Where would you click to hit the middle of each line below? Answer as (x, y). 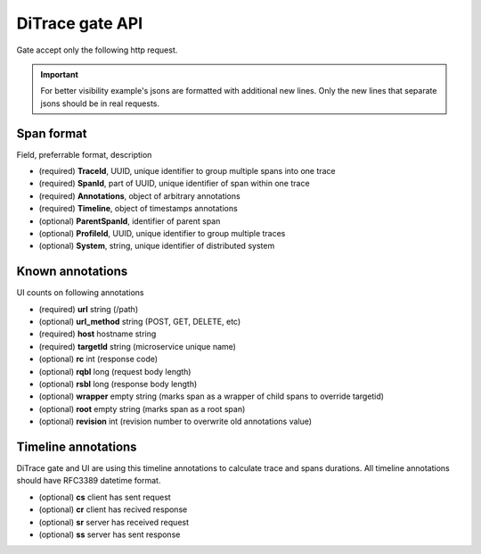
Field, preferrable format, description (84, 154)
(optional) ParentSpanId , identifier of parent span (130, 221)
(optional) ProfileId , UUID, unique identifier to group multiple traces (162, 233)
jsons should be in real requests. (100, 103)
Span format (52, 133)
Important (60, 74)
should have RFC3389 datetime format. (89, 481)
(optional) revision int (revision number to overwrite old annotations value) (175, 422)
